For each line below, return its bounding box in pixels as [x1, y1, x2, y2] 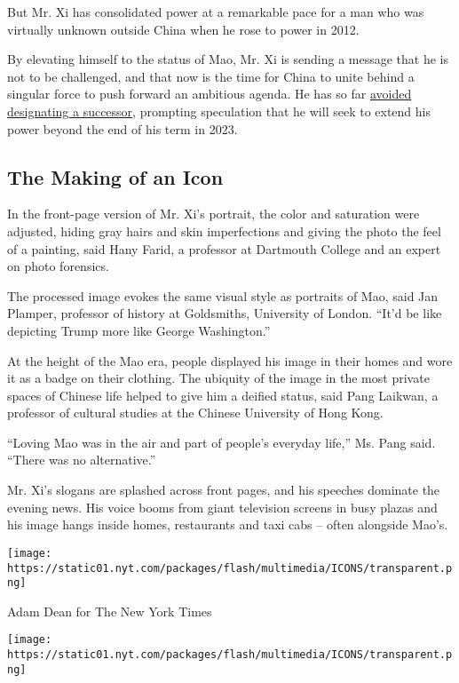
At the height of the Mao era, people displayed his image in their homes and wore [7, 351, 453, 369]
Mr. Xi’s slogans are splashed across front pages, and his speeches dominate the [7, 480, 440, 499]
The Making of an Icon [7, 163, 224, 190]
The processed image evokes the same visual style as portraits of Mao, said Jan [7, 286, 439, 305]
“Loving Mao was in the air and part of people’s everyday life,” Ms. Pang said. [7, 433, 436, 451]
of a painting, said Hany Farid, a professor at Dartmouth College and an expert [7, 239, 441, 258]
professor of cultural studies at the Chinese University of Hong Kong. [7, 403, 384, 422]
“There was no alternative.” [7, 450, 156, 469]
